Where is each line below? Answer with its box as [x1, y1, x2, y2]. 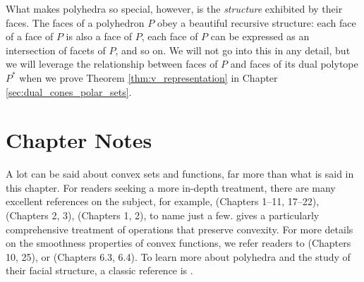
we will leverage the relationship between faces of [6, 56, 218, 71]
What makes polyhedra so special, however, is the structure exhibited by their [6, 1, 343, 16]
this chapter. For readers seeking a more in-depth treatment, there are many [6, 180, 336, 195]
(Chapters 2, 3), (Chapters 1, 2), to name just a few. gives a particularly [6, 208, 320, 223]
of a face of [6, 29, 54, 44]
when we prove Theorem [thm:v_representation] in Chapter [19, 70, 278, 85]
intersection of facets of [6, 42, 106, 57]
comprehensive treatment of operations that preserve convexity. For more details [6, 221, 353, 236]
